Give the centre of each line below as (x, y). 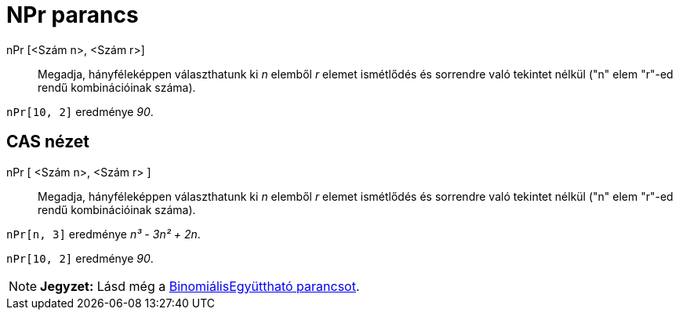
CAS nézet (48, 142)
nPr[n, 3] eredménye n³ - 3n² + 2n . (103, 234)
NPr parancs (73, 15)
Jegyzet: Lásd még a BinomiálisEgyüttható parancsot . (200, 286)
